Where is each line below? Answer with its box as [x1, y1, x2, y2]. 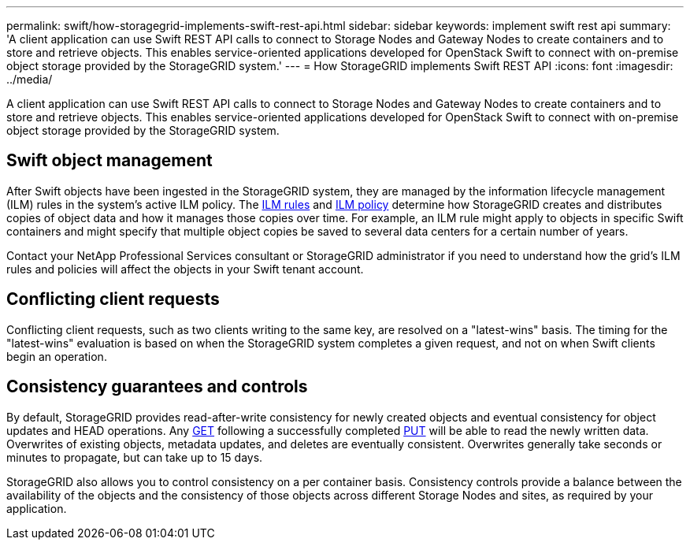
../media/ [6, 72, 53, 86]
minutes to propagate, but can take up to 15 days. [6, 450, 263, 464]
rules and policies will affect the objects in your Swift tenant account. [6, 262, 364, 276]
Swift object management [6, 150, 213, 171]
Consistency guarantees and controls [6, 377, 308, 397]
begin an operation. [6, 349, 107, 363]
